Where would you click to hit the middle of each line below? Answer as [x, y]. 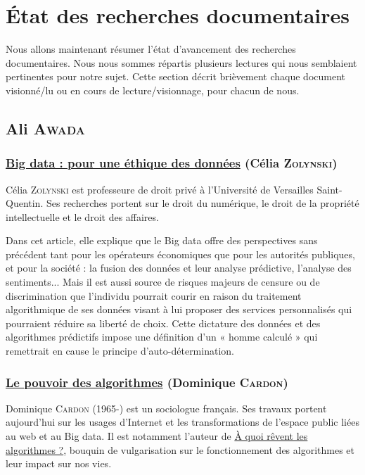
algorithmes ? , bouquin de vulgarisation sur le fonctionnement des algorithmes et [180, 449]
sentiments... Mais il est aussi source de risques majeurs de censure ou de [163, 282]
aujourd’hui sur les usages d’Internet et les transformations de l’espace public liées [182, 422]
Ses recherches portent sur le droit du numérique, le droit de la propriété [203, 203]
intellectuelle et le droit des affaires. [82, 216]
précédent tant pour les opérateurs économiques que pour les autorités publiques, [180, 254]
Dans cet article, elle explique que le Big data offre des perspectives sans [162, 240]
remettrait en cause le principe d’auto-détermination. [120, 351]
